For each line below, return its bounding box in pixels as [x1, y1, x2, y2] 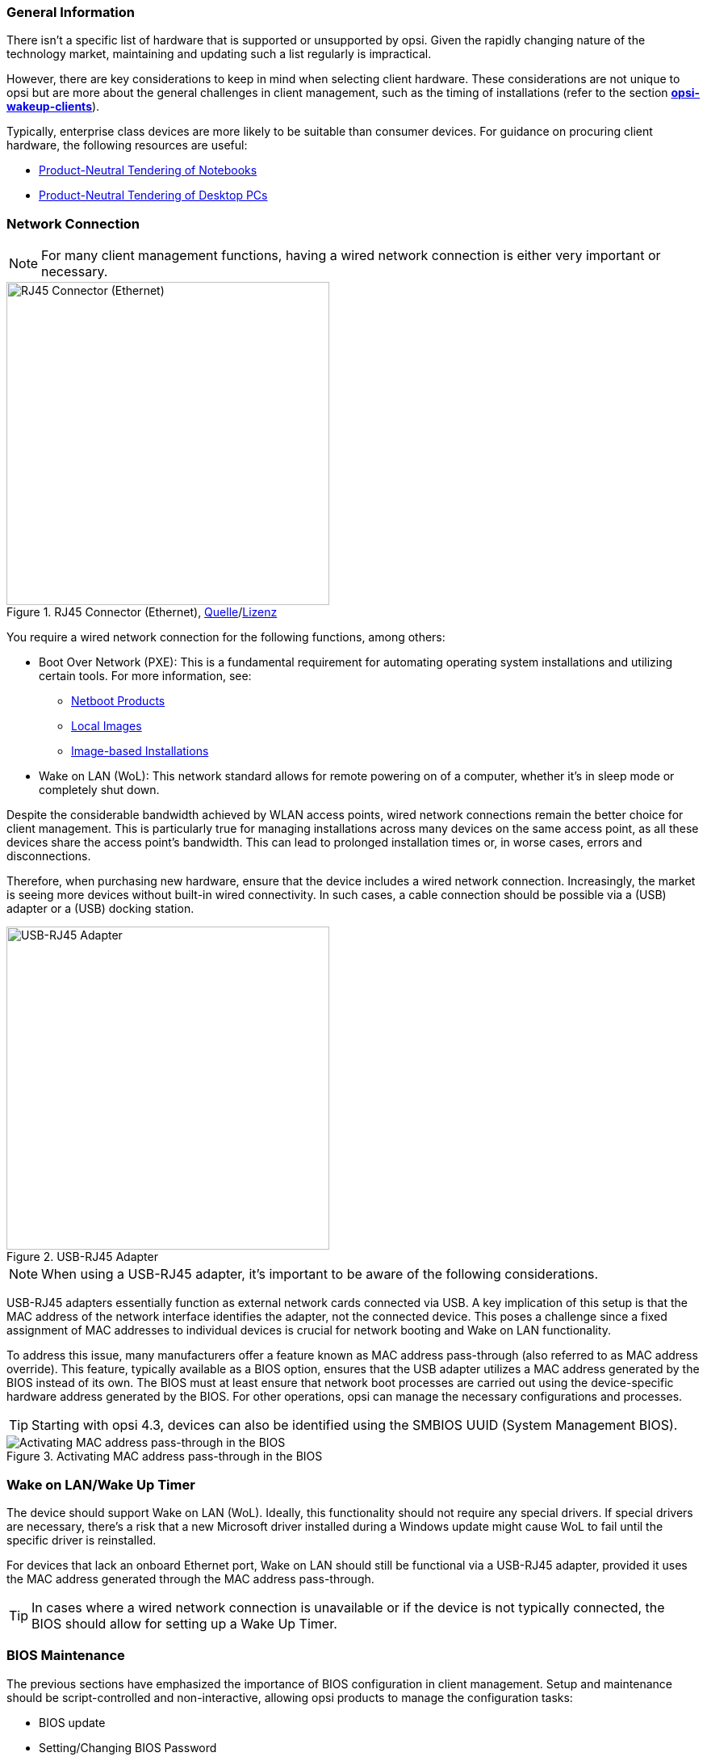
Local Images [71, 719, 142, 733]
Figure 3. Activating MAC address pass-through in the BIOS [6, 1449, 323, 1464]
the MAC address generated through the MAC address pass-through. [6, 1571, 374, 1586]
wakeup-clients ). [6, 99, 100, 114]
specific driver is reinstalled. [6, 1532, 157, 1547]
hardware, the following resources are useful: [6, 138, 248, 153]
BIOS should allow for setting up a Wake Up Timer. [31, 1615, 337, 1632]
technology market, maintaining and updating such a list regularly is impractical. [6, 47, 432, 61]
